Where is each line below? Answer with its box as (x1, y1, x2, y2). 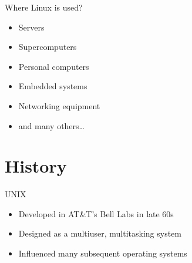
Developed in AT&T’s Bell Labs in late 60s (18, 207, 174, 220)
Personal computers (18, 60, 89, 72)
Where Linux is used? (5, 1, 83, 13)
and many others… (18, 119, 85, 131)
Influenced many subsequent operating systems (18, 247, 187, 259)
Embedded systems (18, 80, 87, 92)
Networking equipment (18, 99, 100, 112)
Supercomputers (18, 41, 77, 53)
